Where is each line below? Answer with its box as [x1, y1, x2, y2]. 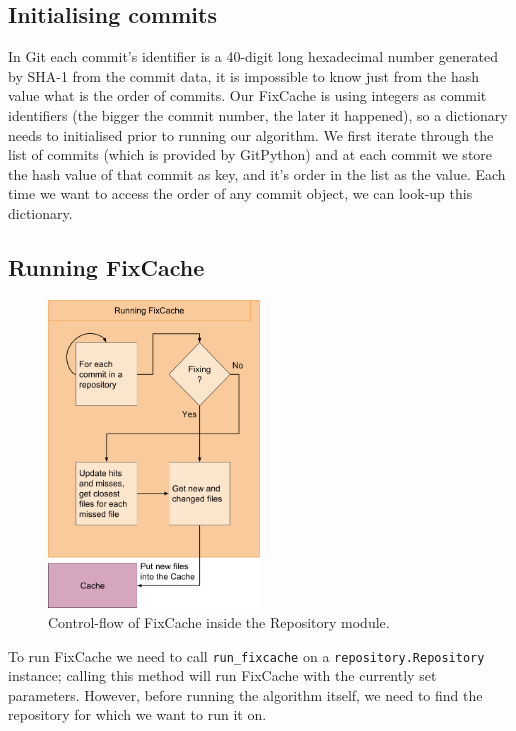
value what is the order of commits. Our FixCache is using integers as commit [8, 85, 487, 106]
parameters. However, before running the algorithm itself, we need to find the [8, 684, 483, 705]
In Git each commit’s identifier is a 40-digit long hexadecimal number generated [8, 46, 498, 67]
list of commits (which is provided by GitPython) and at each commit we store [8, 144, 493, 165]
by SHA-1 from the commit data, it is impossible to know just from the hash [8, 65, 480, 86]
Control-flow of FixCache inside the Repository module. [48, 611, 390, 632]
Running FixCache [8, 251, 205, 282]
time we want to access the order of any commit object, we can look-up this [8, 183, 473, 204]
